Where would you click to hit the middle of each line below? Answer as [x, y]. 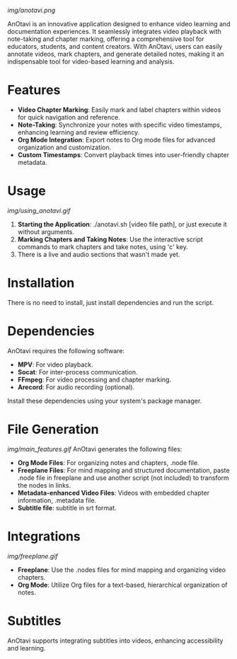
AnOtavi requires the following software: [66, 350]
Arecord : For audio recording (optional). [76, 387]
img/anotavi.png [31, 10]
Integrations [44, 536]
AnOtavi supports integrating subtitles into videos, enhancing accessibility [115, 641]
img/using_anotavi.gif [39, 210]
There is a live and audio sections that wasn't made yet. [99, 254]
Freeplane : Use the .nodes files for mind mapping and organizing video [122, 570]
